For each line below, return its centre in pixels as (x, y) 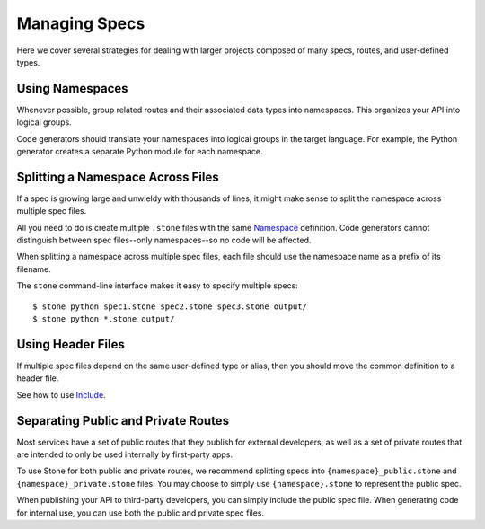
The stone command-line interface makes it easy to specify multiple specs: (157, 286)
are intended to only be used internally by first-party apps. (125, 454)
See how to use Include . (62, 394)
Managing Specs (81, 23)
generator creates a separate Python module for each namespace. (140, 152)
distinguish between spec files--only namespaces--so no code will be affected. (164, 240)
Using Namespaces (73, 88)
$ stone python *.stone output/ (104, 319)
